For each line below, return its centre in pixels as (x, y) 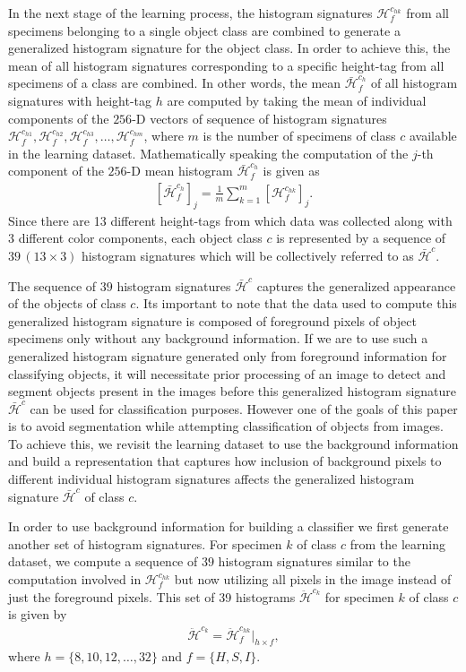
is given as (291, 171)
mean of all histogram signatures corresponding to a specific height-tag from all (226, 65)
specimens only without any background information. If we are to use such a (218, 338)
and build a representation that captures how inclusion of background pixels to (225, 461)
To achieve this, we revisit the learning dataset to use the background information (233, 443)
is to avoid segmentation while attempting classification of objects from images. (226, 426)
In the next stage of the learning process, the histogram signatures (190, 13)
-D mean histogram (180, 171)
